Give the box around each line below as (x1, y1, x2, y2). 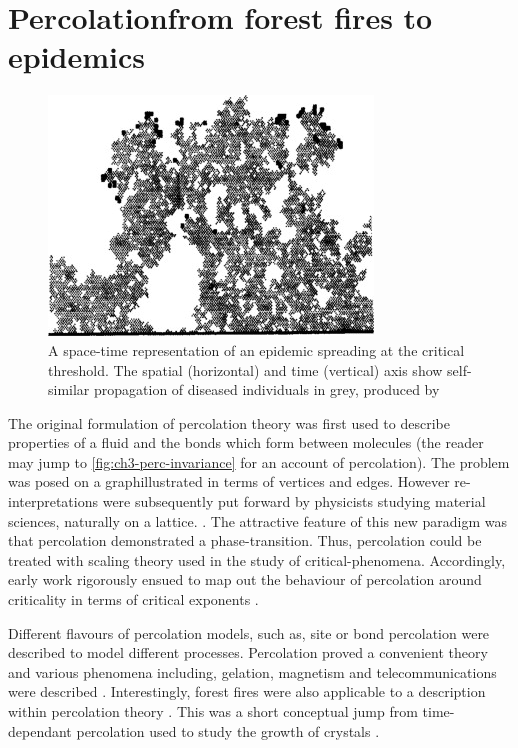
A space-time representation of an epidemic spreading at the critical (48, 339, 465, 360)
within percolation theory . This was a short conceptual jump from (8, 701, 418, 721)
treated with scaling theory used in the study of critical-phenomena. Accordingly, (8, 549, 506, 570)
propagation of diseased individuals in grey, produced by (94, 379, 440, 400)
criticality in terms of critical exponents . (8, 589, 259, 610)
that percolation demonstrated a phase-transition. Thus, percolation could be (8, 530, 482, 551)
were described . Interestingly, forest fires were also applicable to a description (8, 681, 486, 702)
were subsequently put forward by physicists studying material (102, 491, 486, 512)
